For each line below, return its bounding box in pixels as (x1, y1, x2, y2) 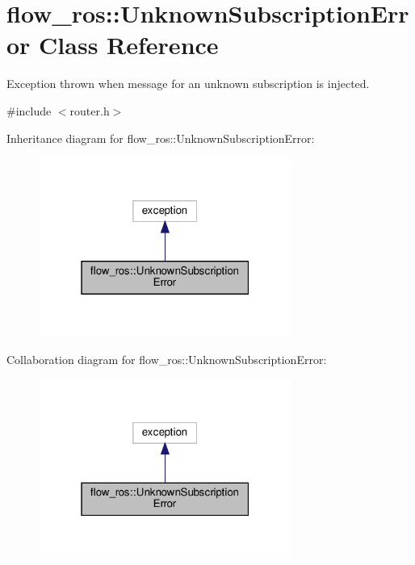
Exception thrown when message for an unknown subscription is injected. (6, 75, 370, 92)
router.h (69, 102, 110, 119)
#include (6, 102, 52, 119)
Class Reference (39, 28, 219, 61)
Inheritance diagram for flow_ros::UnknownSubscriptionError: (6, 129, 315, 146)
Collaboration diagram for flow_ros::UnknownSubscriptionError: (6, 351, 327, 368)
